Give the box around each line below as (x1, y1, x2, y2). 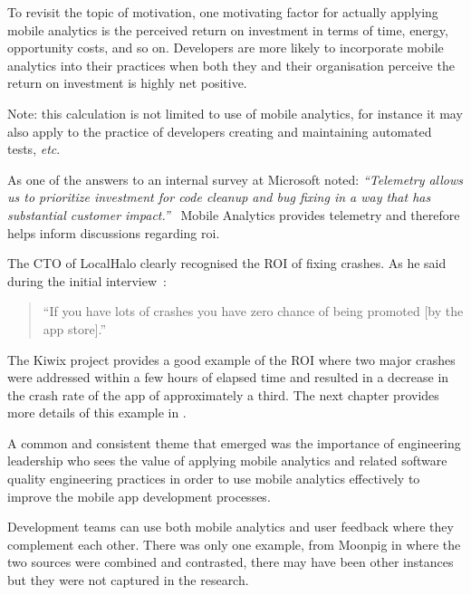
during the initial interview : (7, 271, 167, 290)
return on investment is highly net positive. (7, 73, 247, 92)
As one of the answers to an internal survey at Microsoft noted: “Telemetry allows (7, 169, 464, 188)
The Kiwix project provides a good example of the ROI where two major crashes (7, 350, 456, 369)
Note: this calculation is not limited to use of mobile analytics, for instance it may (7, 103, 463, 122)
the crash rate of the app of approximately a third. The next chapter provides (7, 385, 439, 404)
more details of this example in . (7, 403, 187, 422)
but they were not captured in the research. (7, 571, 249, 590)
